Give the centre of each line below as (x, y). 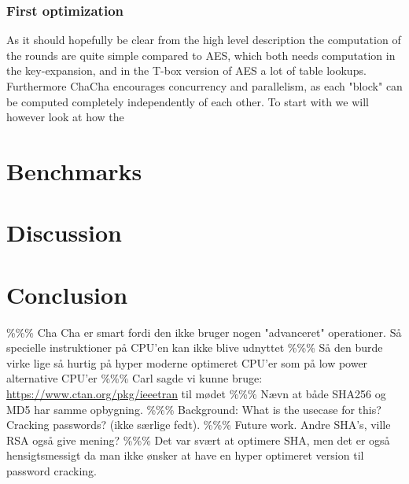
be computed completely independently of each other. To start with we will (188, 101)
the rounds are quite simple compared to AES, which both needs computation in (201, 55)
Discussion (64, 233)
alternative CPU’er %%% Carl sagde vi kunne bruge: (134, 378)
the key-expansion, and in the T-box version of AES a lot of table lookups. (186, 70)
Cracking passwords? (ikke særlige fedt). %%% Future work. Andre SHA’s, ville (199, 425)
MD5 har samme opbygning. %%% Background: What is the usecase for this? (194, 409)
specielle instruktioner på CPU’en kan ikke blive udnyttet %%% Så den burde (195, 347)
